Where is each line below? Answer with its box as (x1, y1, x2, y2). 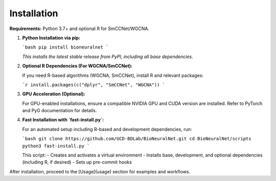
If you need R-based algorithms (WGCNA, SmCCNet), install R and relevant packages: (22, 72, 204, 79)
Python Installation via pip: (22, 35, 81, 41)
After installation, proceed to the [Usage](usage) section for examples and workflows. (9, 168, 191, 174)
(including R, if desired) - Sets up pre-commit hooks (22, 159, 132, 165)
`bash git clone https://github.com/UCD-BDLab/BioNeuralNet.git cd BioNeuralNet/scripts (22, 136, 251, 142)
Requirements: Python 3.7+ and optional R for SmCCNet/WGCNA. (9, 25, 149, 32)
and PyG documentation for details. (22, 108, 97, 114)
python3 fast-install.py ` (22, 143, 90, 149)
